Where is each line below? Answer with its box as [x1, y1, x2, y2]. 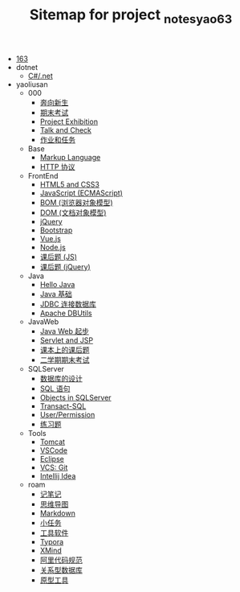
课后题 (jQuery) [39, 261, 91, 271]
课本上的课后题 [39, 344, 90, 355]
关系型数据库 [39, 565, 83, 574]
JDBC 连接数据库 [39, 299, 96, 309]
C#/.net [27, 71, 54, 80]
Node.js [39, 242, 66, 252]
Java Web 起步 [39, 326, 90, 335]
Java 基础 [39, 289, 72, 298]
